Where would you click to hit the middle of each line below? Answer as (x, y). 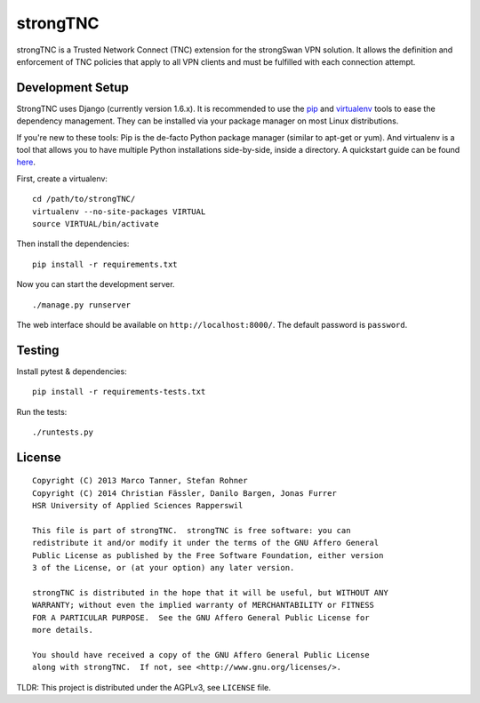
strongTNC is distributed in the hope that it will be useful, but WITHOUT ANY (210, 592)
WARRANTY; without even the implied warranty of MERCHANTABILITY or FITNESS (204, 605)
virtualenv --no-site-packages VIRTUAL (119, 212)
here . (26, 162)
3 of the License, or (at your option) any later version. (164, 568)
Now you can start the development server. (96, 284)
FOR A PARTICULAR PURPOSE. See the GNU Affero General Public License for (201, 617)
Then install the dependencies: (73, 244)
